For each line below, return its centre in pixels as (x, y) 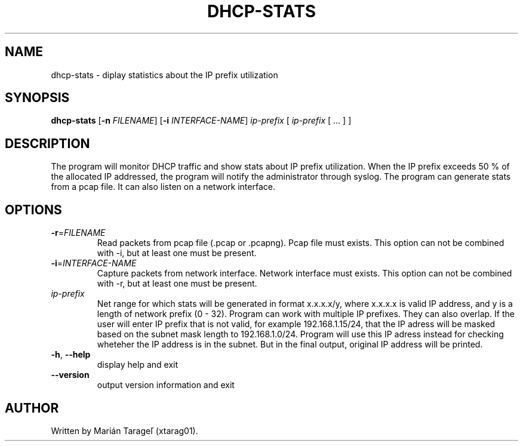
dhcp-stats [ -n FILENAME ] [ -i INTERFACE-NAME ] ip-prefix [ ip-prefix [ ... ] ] (201, 121)
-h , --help (71, 355)
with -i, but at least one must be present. (177, 253)
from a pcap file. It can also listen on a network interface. (163, 187)
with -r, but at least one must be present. (177, 284)
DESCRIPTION (47, 143)
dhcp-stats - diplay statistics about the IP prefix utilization (164, 75)
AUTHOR (32, 408)
